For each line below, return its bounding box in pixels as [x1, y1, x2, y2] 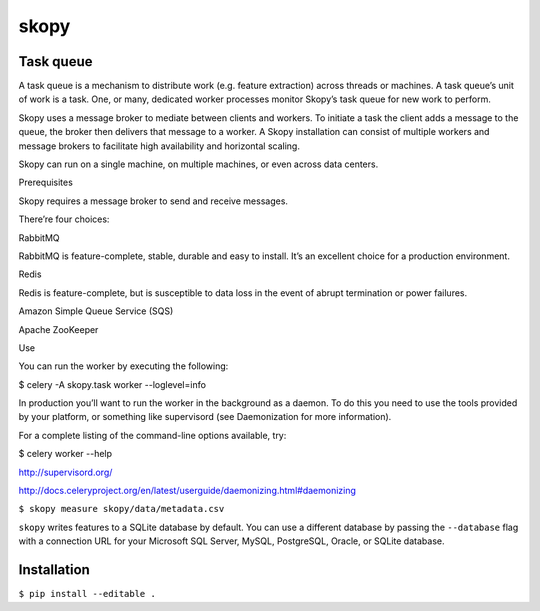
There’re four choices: [18, 213, 110, 225]
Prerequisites [18, 176, 74, 189]
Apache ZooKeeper [18, 323, 99, 335]
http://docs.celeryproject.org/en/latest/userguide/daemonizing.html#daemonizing [18, 485, 357, 497]
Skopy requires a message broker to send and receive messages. [18, 195, 289, 207]
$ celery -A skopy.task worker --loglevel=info [18, 378, 207, 390]
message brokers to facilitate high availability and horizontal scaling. [18, 140, 300, 152]
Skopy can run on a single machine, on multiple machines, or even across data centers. [18, 158, 379, 170]
